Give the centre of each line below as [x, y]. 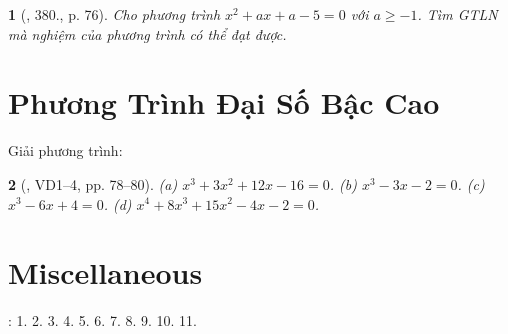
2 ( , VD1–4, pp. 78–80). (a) [93, 183]
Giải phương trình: [65, 150]
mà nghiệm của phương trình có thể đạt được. [147, 33]
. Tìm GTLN [457, 14]
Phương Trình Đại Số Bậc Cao [224, 102]
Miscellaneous [105, 272]
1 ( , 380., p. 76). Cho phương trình [114, 14]
